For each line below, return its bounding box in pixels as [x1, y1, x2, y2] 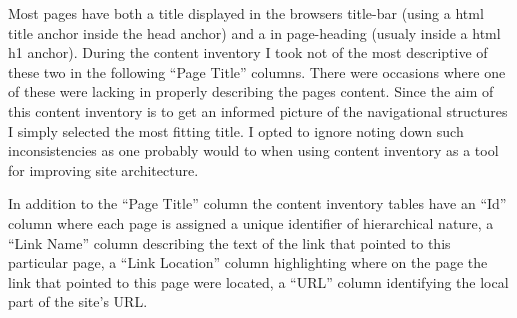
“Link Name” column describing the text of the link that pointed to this [8, 232, 451, 253]
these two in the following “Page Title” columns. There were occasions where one [8, 61, 506, 82]
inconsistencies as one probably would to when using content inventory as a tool [8, 140, 499, 161]
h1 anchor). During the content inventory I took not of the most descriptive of [8, 42, 488, 63]
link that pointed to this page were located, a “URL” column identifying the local [8, 271, 509, 292]
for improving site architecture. [8, 159, 199, 180]
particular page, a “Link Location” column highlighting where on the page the [8, 252, 488, 273]
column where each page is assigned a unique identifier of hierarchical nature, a [8, 212, 494, 233]
